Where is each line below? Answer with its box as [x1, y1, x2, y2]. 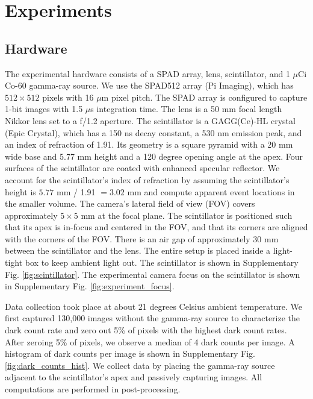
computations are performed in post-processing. [5, 383, 181, 395]
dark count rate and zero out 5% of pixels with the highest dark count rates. [5, 324, 287, 336]
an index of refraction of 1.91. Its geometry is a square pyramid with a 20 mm [5, 138, 293, 151]
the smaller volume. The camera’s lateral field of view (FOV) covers [5, 197, 255, 210]
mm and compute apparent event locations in [127, 185, 295, 198]
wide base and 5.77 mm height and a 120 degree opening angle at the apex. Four [5, 149, 303, 162]
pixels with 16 [42, 90, 94, 103]
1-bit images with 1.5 [5, 102, 83, 115]
